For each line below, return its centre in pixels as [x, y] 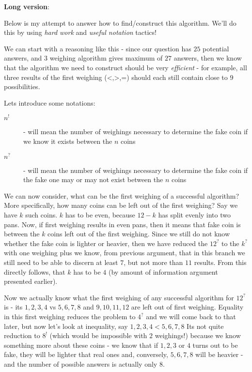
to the [230, 243]
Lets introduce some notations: [50, 102]
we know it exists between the [68, 141]
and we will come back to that [191, 316]
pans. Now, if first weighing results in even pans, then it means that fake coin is [122, 224]
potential [216, 48]
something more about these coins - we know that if [81, 345]
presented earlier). [31, 281]
